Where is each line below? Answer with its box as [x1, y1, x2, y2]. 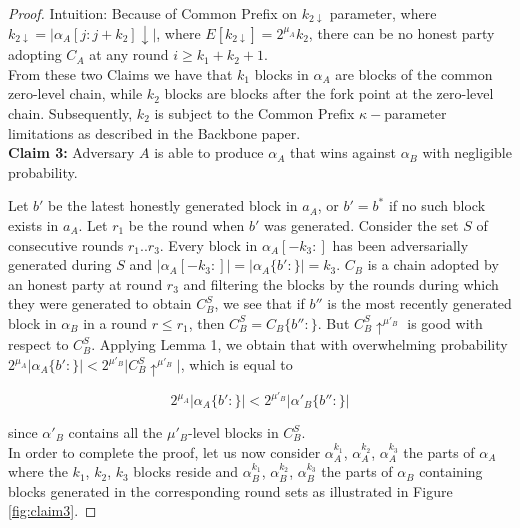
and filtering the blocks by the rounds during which [183, 273, 499, 294]
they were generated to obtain [8, 293, 192, 314]
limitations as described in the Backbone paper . [8, 122, 301, 143]
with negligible [422, 142, 512, 163]
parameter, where [329, 3, 437, 23]
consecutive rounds [8, 234, 124, 255]
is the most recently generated [327, 293, 512, 314]
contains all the [68, 422, 163, 442]
